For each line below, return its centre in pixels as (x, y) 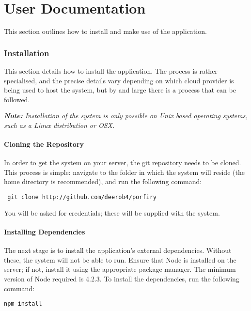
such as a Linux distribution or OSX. (59, 125)
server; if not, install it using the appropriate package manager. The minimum (120, 269)
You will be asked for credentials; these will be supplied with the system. (112, 212)
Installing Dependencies (45, 231)
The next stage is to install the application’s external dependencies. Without (118, 250)
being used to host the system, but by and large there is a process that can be (120, 90)
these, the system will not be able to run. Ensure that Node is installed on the (120, 259)
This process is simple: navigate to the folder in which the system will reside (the (124, 172)
